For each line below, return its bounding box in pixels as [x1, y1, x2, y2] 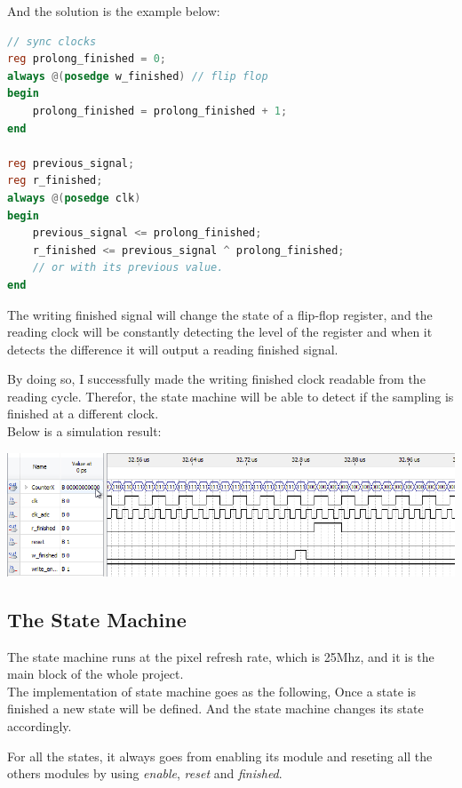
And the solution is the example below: [7, 2, 220, 20]
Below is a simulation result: [7, 422, 162, 441]
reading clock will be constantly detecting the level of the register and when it [7, 322, 433, 341]
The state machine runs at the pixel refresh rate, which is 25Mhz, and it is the [7, 647, 434, 665]
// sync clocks [7, 35, 97, 48]
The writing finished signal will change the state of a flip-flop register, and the [7, 305, 433, 323]
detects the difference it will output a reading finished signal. [7, 339, 339, 358]
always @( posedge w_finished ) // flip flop [7, 69, 268, 83]
